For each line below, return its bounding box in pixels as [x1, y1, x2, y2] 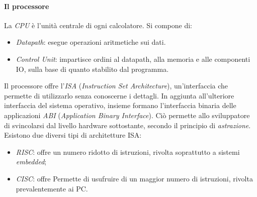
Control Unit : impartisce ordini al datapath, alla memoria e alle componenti [16, 53, 250, 64]
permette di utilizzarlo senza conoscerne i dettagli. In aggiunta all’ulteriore [4, 90, 234, 101]
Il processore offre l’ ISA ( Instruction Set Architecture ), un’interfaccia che [4, 80, 228, 91]
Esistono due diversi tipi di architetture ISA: [4, 130, 142, 140]
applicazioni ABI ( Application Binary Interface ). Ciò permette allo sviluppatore [4, 110, 250, 120]
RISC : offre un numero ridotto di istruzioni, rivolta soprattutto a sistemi [16, 146, 240, 157]
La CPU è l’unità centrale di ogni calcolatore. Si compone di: [4, 20, 192, 30]
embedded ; [16, 156, 47, 167]
